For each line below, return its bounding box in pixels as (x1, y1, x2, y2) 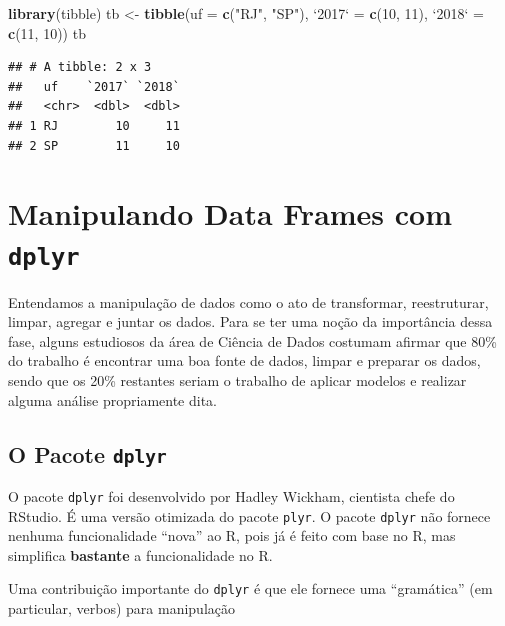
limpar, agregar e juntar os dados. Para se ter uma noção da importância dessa (8, 311, 493, 332)
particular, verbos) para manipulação (8, 598, 235, 619)
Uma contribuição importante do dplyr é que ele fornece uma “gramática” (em (8, 578, 493, 599)
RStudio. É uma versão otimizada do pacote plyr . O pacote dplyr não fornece (8, 505, 491, 526)
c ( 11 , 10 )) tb (8, 22, 86, 43)
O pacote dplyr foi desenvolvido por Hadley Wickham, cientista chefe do (8, 485, 455, 506)
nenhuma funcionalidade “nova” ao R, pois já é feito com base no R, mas (8, 525, 456, 546)
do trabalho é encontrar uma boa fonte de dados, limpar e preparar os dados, (8, 350, 481, 371)
